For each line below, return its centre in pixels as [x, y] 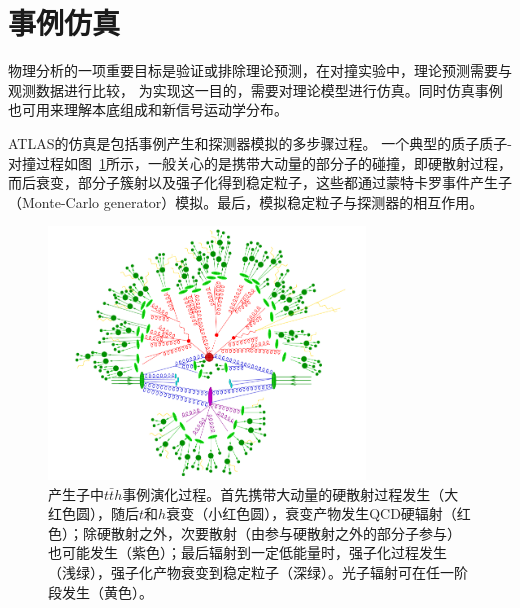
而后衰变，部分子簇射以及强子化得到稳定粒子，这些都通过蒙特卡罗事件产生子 [260, 182]
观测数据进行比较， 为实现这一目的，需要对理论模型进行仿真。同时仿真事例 [255, 89]
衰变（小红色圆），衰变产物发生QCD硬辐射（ [311, 513]
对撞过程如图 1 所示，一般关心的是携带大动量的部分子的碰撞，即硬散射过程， [260, 162]
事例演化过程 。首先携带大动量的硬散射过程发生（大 [290, 493]
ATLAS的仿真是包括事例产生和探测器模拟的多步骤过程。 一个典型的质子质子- [260, 142]
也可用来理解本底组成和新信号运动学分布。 [148, 109]
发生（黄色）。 [107, 591]
